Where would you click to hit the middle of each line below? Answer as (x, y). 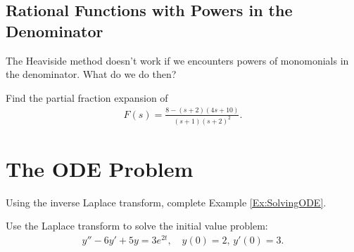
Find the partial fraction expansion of (87, 97)
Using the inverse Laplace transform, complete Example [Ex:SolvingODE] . (166, 202)
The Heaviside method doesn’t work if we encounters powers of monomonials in (177, 60)
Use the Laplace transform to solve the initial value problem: (137, 226)
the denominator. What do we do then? (91, 74)
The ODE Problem (100, 168)
